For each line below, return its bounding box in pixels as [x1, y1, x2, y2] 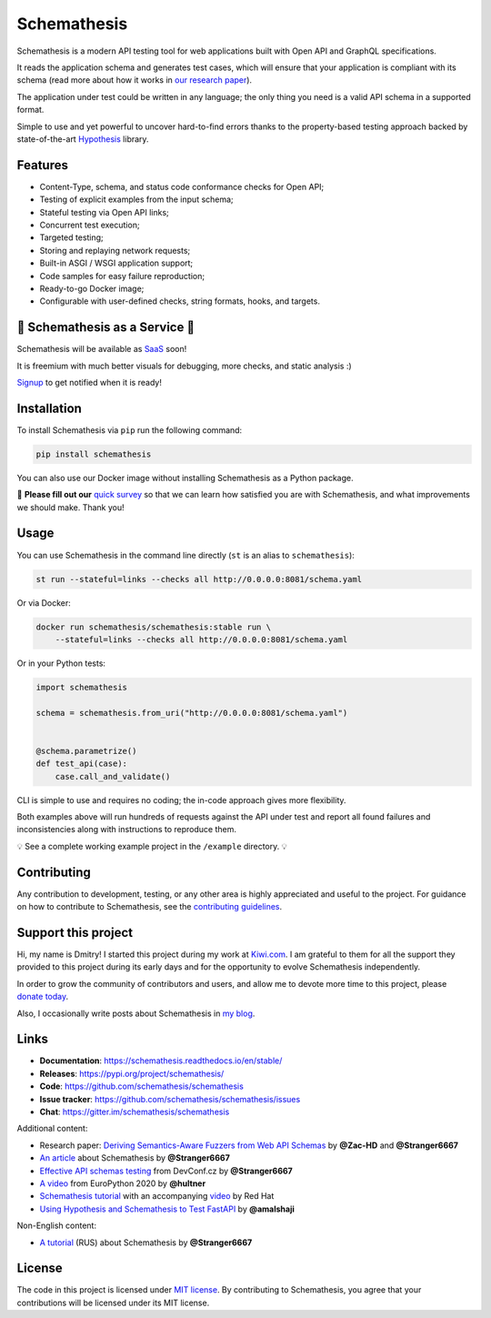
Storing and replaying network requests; [39, 245, 191, 256]
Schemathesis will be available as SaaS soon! [16, 344, 187, 355]
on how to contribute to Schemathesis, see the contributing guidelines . [16, 901, 283, 912]
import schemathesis [35, 682, 127, 692]
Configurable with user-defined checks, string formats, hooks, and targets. [39, 296, 320, 307]
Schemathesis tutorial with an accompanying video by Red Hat [39, 1191, 275, 1202]
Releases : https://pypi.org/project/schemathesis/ [39, 1068, 225, 1079]
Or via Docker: [16, 597, 72, 609]
